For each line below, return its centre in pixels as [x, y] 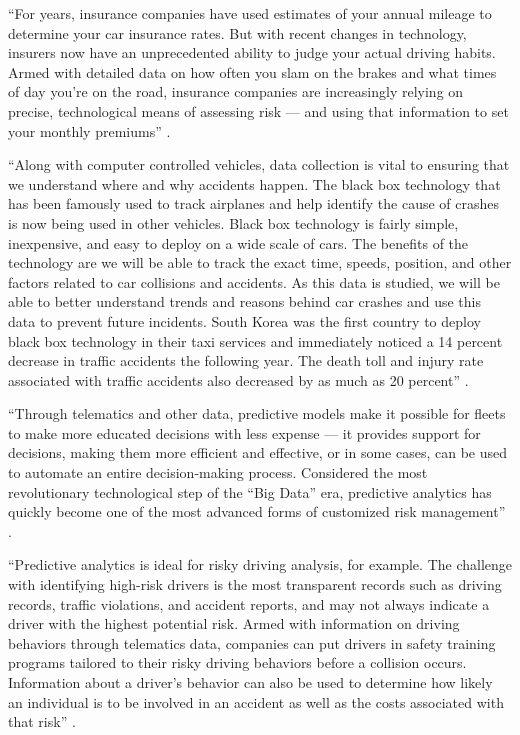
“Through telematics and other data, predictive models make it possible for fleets [257, 413]
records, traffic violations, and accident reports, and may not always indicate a [249, 603]
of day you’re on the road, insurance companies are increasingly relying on [236, 91]
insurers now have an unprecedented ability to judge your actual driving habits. [252, 52]
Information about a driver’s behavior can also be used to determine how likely [250, 682]
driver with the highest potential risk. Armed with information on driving [234, 623]
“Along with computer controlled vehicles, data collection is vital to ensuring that [259, 164]
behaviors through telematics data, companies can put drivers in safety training [252, 642]
